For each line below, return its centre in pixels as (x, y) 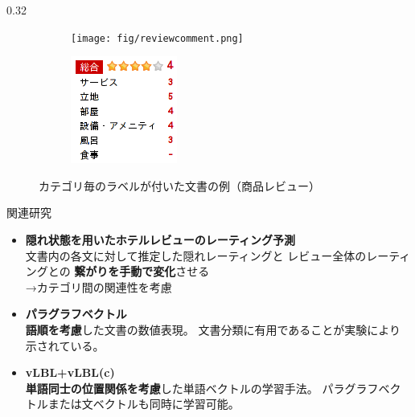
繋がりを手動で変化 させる (142, 271)
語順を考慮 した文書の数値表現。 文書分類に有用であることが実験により (213, 329)
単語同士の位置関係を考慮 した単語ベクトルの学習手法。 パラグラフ (202, 388)
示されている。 (65, 345)
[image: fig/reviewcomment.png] (157, 38)
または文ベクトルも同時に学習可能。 (144, 404)
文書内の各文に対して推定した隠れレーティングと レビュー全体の (196, 255)
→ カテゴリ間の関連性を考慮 (99, 286)
